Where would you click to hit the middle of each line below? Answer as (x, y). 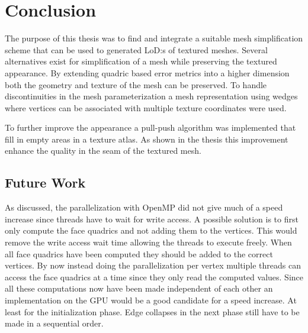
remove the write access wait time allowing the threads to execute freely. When (148, 242)
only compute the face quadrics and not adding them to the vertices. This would (151, 230)
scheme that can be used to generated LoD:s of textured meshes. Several (136, 49)
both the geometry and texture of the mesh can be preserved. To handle (136, 84)
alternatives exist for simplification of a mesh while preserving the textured (141, 61)
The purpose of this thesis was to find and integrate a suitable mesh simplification (154, 38)
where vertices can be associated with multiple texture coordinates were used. (146, 107)
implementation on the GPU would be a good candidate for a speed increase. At (151, 300)
